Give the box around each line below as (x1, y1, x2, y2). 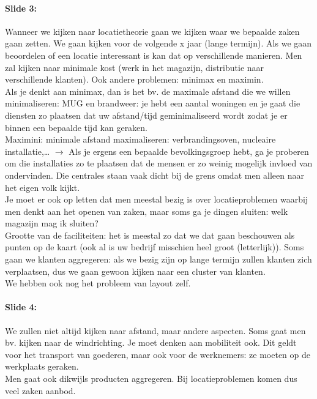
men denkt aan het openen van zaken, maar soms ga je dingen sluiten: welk (5, 204, 288, 217)
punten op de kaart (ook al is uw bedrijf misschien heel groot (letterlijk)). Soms (5, 241, 304, 253)
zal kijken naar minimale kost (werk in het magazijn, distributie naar (5, 61, 264, 73)
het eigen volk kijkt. (5, 181, 80, 193)
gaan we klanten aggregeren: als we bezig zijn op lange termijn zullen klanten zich (5, 253, 312, 266)
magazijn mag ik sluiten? (5, 217, 99, 229)
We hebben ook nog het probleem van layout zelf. (5, 277, 191, 289)
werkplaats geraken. (5, 360, 79, 373)
